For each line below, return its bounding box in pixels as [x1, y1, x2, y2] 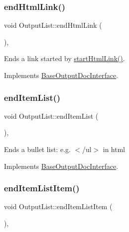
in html [103, 144, 125, 154]
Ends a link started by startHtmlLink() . [4, 53, 125, 64]
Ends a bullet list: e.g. [4, 144, 71, 154]
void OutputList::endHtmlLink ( [4, 20, 102, 30]
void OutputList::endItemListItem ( [4, 201, 113, 212]
